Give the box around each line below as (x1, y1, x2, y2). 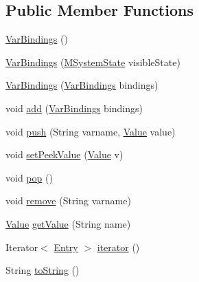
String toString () (5, 263, 80, 277)
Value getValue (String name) (5, 216, 131, 230)
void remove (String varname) (5, 193, 131, 208)
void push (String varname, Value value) (5, 124, 176, 138)
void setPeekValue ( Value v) (5, 147, 124, 162)
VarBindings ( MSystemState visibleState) (5, 54, 180, 69)
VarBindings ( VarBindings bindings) (5, 78, 159, 92)
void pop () (5, 170, 53, 184)
